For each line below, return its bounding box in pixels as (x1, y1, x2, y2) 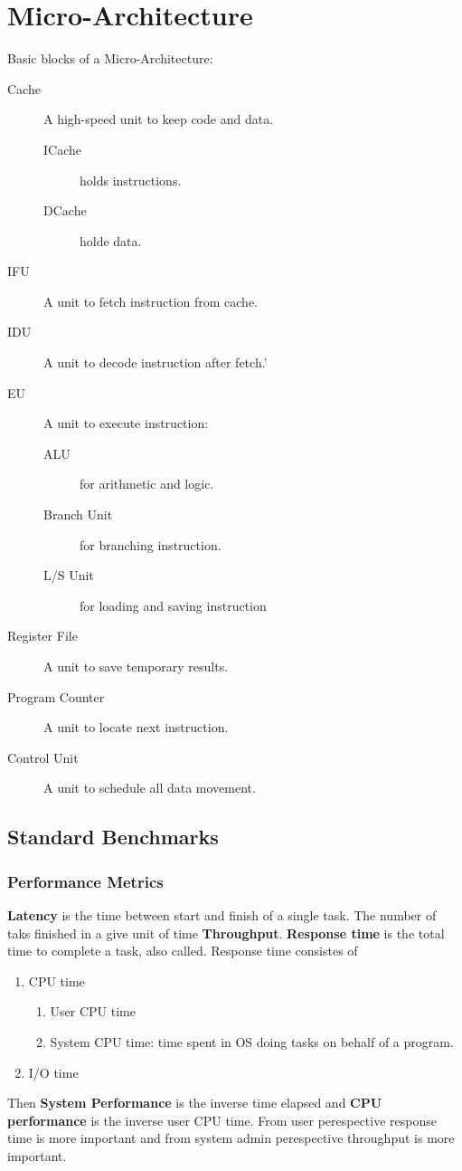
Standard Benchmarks (7, 823, 219, 851)
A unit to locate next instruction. (43, 718, 229, 737)
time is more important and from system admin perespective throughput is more (7, 1128, 455, 1147)
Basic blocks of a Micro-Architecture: (7, 49, 213, 68)
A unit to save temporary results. (43, 657, 229, 675)
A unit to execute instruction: (43, 414, 209, 433)
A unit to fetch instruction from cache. (43, 291, 258, 310)
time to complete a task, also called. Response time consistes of (7, 941, 358, 960)
